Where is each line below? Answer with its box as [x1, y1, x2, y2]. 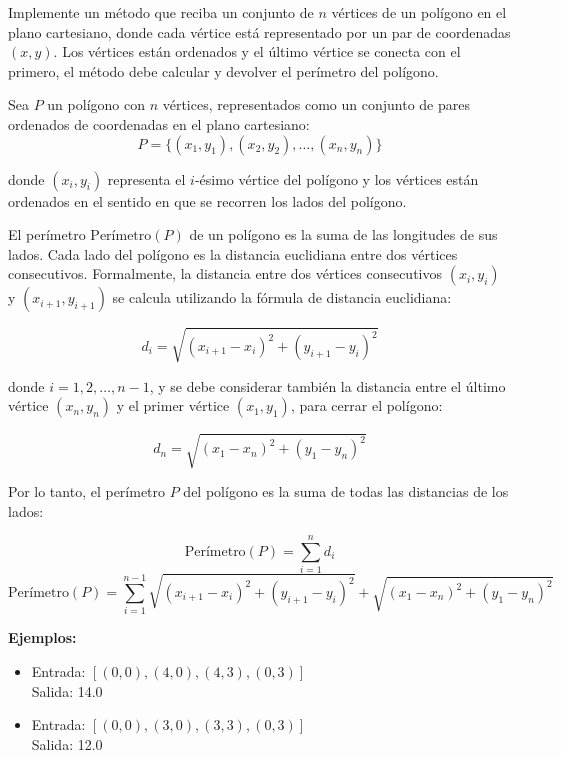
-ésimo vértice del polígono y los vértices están [194, 168, 479, 189]
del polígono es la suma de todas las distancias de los [183, 481, 509, 502]
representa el [107, 168, 186, 189]
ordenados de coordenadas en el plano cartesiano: [8, 113, 310, 134]
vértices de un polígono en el [331, 2, 507, 22]
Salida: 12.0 [31, 733, 103, 754]
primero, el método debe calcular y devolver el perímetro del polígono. [8, 60, 439, 81]
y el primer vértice [116, 395, 230, 416]
